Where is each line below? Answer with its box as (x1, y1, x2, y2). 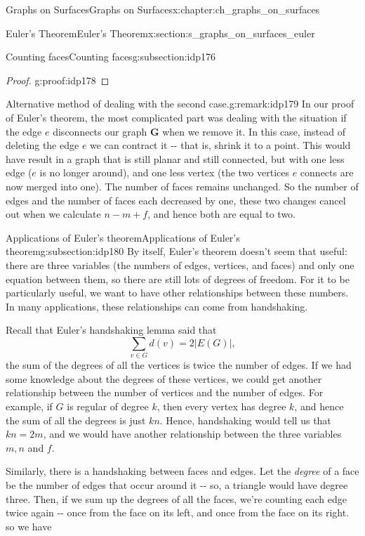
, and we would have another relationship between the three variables (43, 426, 342, 441)
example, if (6, 398, 53, 413)
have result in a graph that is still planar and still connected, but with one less (6, 151, 345, 166)
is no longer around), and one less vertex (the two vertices (39, 165, 290, 180)
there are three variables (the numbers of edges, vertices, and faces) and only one (6, 257, 354, 272)
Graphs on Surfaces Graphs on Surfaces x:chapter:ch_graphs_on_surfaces (6, 2, 320, 16)
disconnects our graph (53, 124, 147, 138)
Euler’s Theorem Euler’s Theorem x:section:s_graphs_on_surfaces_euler (6, 25, 315, 40)
